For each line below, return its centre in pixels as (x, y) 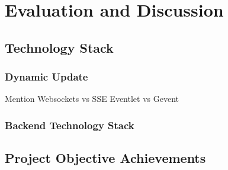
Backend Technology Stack (70, 125)
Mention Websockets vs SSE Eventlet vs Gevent (92, 99)
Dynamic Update (46, 77)
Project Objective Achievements (105, 158)
